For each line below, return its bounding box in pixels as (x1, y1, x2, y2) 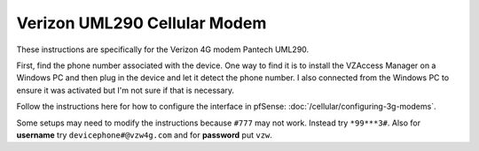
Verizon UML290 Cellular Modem (16, 13, 267, 33)
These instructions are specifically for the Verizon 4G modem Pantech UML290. (16, 44, 310, 55)
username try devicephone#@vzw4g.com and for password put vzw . (16, 129, 272, 140)
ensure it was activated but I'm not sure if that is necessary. (16, 85, 235, 95)
